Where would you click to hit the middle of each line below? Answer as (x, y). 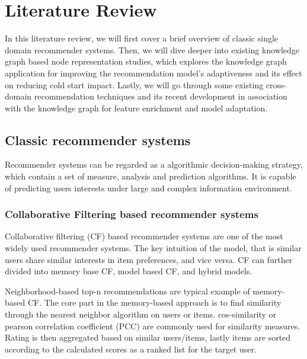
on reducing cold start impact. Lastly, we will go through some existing (134, 84)
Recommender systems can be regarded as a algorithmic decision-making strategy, (154, 164)
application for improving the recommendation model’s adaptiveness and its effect (153, 73)
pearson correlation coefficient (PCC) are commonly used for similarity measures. (153, 326)
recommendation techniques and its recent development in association (161, 96)
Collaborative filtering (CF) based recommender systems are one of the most (144, 236)
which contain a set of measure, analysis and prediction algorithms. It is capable (151, 176)
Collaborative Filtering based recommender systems (132, 214)
